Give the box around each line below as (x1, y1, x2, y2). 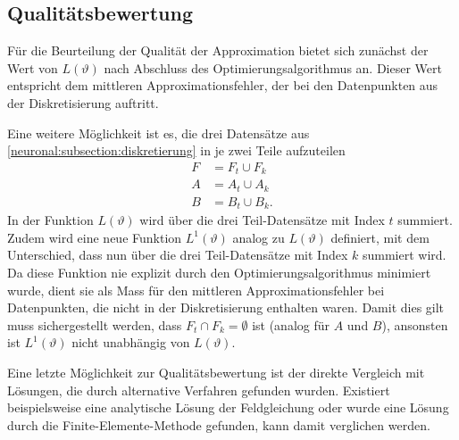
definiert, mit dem (330, 228, 430, 246)
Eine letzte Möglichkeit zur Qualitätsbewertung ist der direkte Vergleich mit (7, 362, 425, 381)
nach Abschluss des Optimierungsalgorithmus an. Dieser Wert (104, 58, 442, 77)
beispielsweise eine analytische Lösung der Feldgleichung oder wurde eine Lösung (7, 398, 449, 417)
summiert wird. (362, 245, 446, 264)
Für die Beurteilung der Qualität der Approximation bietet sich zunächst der (7, 41, 429, 60)
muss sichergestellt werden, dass (7, 315, 182, 334)
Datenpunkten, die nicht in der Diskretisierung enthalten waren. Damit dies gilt (7, 298, 445, 317)
